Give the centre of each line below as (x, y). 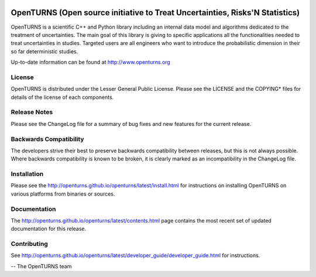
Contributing (29, 244)
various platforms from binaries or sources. (63, 194)
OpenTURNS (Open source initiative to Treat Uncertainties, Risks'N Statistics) (155, 13)
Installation (27, 174)
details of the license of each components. (62, 97)
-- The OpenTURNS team (41, 266)
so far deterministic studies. (44, 51)
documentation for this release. (49, 229)
